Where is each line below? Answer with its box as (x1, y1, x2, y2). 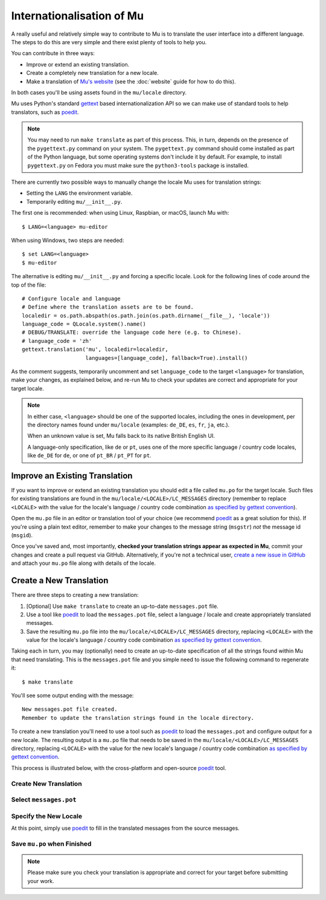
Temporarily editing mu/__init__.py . (26, 198, 123, 205)
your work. (27, 877, 54, 884)
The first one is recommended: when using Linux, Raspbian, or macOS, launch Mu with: (11, 209, 229, 217)
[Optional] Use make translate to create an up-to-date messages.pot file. (26, 602, 219, 610)
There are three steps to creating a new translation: (11, 592, 139, 599)
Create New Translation (11, 779, 82, 787)
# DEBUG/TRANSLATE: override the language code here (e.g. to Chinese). (22, 329, 241, 336)
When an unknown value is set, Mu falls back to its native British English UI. (27, 432, 216, 440)
